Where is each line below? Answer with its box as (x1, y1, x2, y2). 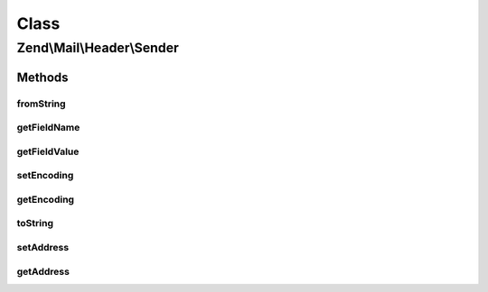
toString (16, 217, 54, 230)
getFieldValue (16, 145, 80, 158)
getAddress (16, 265, 70, 278)
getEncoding (16, 193, 75, 205)
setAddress (16, 241, 70, 253)
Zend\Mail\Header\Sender (16, 40, 180, 56)
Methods (16, 69, 69, 85)
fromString (16, 97, 67, 110)
